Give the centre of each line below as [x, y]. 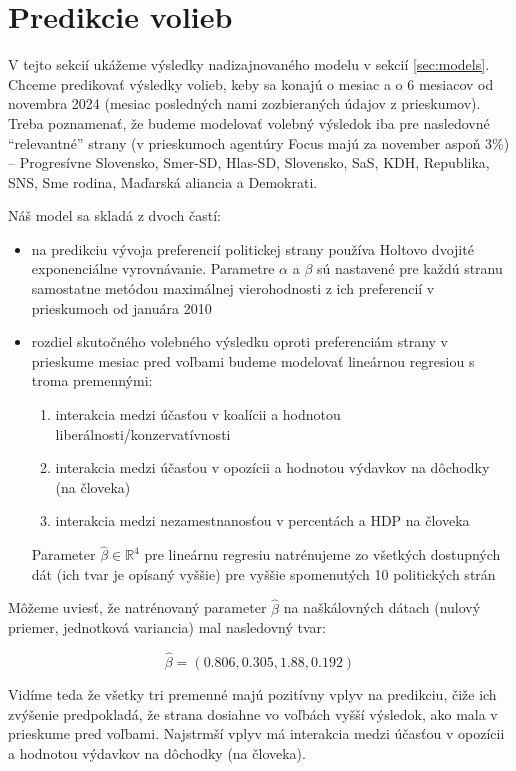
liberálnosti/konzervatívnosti [143, 433]
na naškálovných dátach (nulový [382, 607]
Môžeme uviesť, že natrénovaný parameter [137, 607]
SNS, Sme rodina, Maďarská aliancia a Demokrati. [163, 181]
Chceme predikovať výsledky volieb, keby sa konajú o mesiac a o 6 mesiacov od [251, 83]
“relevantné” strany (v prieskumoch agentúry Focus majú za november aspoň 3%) [259, 142]
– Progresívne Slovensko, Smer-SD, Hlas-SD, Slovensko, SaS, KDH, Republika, [249, 162]
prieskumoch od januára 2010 [121, 307]
